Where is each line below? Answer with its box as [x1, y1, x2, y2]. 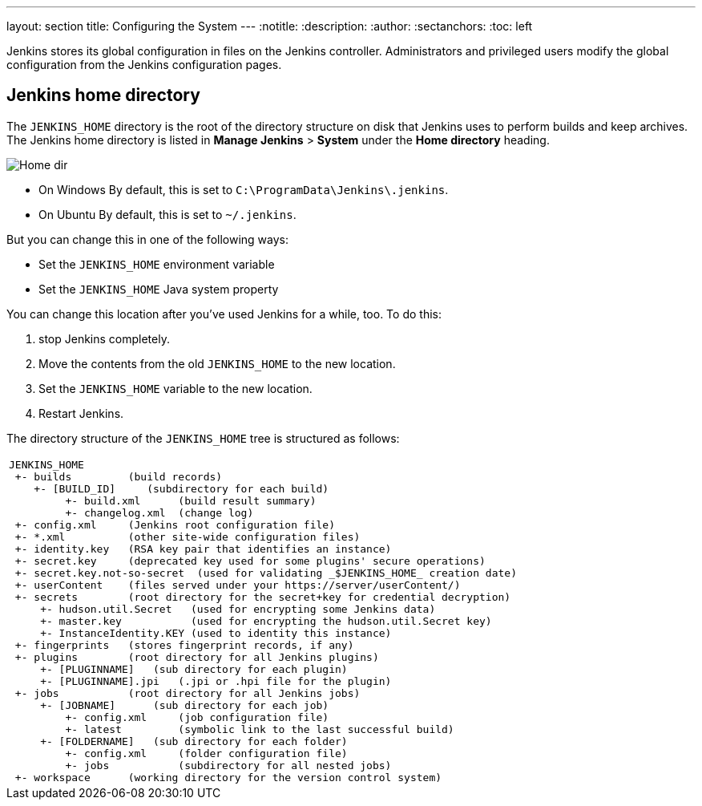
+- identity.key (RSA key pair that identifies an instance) [14, 542, 392, 555]
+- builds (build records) [14, 470, 223, 483]
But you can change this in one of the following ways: [6, 232, 289, 246]
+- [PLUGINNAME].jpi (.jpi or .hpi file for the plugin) [40, 674, 392, 687]
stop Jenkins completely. [38, 331, 170, 346]
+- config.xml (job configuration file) [65, 711, 329, 723]
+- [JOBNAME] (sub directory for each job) [40, 699, 329, 711]
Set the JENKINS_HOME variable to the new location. [38, 381, 313, 395]
